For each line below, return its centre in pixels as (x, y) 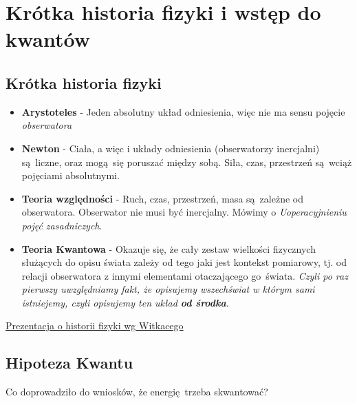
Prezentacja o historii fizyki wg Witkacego (95, 325)
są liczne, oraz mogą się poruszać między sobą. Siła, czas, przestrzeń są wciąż (187, 162)
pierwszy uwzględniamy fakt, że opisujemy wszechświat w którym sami (168, 289)
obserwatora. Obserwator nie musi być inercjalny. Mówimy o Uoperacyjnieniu (184, 212)
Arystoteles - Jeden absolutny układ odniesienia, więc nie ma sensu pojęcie (183, 111)
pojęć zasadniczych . (62, 225)
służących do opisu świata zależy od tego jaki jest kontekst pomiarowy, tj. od (184, 262)
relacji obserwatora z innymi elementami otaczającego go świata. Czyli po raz (185, 275)
